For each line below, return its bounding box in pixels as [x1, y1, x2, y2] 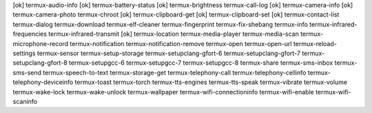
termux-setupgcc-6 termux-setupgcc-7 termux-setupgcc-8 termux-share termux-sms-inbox [69, 59, 333, 67]
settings [12, 49, 36, 57]
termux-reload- [293, 39, 337, 48]
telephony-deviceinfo [12, 78, 74, 86]
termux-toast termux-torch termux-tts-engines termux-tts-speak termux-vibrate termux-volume [74, 78, 348, 86]
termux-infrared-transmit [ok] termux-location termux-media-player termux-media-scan [48, 30, 299, 38]
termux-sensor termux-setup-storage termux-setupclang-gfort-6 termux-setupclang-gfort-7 [37, 49, 301, 57]
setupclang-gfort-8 [12, 59, 68, 67]
